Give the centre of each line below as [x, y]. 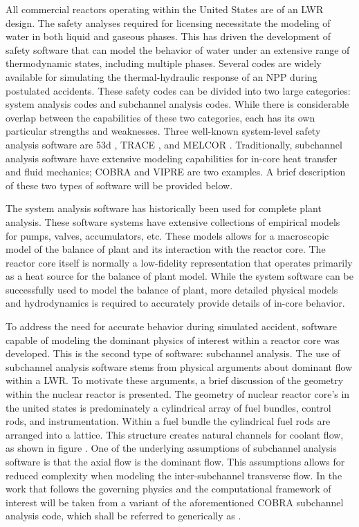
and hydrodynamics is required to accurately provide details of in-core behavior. [175, 303]
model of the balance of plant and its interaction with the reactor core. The [166, 249]
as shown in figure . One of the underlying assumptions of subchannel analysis [171, 448]
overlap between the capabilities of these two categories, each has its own [160, 117]
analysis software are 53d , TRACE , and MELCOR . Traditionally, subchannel [174, 144]
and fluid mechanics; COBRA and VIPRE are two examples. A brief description [176, 172]
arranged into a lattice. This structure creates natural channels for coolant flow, [175, 434]
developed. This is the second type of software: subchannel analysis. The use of [173, 353]
